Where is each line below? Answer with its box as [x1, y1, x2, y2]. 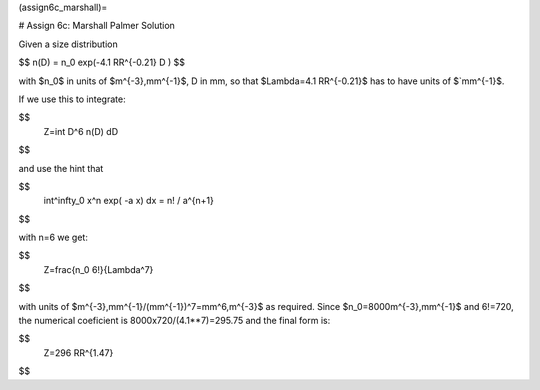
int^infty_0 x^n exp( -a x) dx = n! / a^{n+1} [43, 195, 215, 207]
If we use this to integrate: [18, 93, 126, 105]
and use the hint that [18, 162, 104, 174]
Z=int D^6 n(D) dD [43, 125, 119, 137]
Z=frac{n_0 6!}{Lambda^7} [43, 263, 154, 275]
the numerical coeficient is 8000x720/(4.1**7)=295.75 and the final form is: [18, 315, 331, 327]
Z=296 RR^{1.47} [43, 346, 114, 359]
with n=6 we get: [18, 231, 89, 244]
